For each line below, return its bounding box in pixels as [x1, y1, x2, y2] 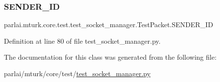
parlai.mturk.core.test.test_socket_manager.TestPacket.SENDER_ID [4, 19, 213, 30]
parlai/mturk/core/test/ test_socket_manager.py [4, 68, 151, 78]
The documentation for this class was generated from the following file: [4, 52, 217, 62]
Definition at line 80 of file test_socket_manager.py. [4, 35, 161, 46]
